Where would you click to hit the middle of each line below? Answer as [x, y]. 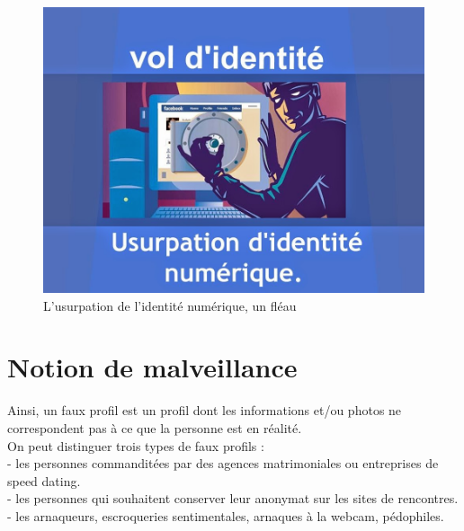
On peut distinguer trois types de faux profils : [136, 445]
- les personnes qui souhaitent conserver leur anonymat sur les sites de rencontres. [233, 498]
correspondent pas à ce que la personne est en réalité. [155, 427]
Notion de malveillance [152, 367]
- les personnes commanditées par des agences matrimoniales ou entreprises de [223, 463]
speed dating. [44, 480]
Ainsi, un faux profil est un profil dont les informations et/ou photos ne [205, 410]
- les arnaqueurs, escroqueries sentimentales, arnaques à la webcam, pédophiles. [226, 515]
